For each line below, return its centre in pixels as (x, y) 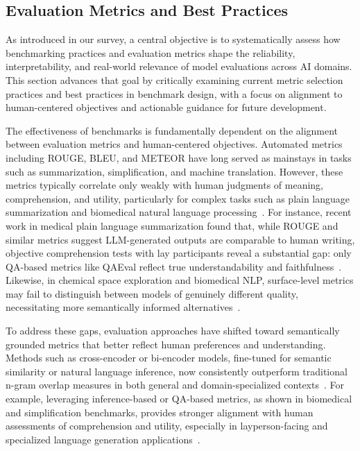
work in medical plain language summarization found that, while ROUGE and (172, 225)
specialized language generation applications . (103, 439)
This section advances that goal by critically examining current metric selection (174, 79)
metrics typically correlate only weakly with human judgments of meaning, (164, 185)
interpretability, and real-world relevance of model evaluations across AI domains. (179, 66)
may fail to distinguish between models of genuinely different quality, (152, 293)
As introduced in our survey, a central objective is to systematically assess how (173, 39)
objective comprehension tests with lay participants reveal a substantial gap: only (179, 253)
